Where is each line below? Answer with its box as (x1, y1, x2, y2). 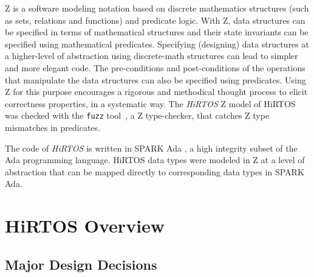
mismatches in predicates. (5, 121, 100, 133)
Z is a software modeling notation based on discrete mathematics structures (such (5, 2, 309, 14)
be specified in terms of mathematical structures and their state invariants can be (5, 26, 309, 38)
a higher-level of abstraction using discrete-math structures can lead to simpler (5, 49, 298, 62)
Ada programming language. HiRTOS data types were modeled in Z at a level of (5, 153, 305, 166)
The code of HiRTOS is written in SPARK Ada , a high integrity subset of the (5, 141, 298, 154)
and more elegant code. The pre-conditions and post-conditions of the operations (5, 61, 305, 74)
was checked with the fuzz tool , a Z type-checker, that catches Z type (5, 109, 270, 122)
